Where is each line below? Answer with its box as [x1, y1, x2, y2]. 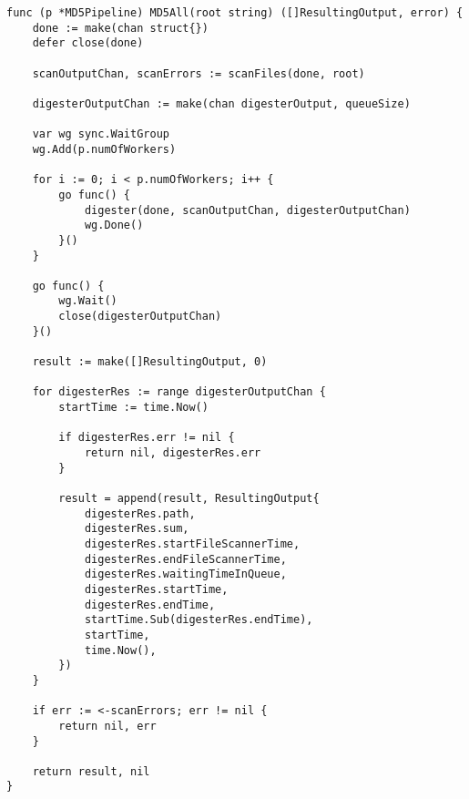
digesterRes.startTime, [84, 582, 229, 596]
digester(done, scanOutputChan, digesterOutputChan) [84, 203, 411, 217]
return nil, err [58, 719, 157, 732]
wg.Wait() [58, 294, 117, 308]
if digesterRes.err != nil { [58, 431, 235, 445]
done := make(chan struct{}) [32, 21, 209, 35]
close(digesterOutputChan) [58, 310, 222, 323]
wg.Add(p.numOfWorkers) [32, 142, 177, 156]
